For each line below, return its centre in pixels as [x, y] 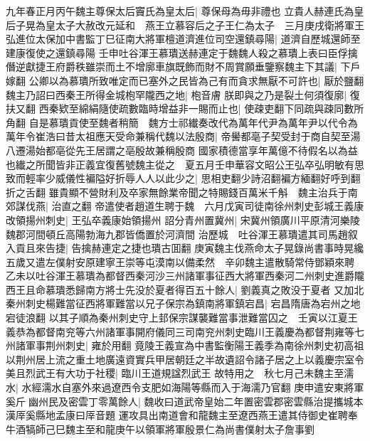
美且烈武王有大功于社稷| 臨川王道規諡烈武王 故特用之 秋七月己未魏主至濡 [180, 373]
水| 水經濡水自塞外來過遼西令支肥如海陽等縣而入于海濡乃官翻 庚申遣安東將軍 [185, 387]
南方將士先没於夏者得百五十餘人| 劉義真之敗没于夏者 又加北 [224, 289]
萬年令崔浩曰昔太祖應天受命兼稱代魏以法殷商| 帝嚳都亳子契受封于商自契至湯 [183, 136]
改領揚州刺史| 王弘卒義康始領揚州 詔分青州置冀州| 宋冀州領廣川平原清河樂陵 [183, 219]
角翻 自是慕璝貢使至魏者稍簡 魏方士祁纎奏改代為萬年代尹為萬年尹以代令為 [182, 122]
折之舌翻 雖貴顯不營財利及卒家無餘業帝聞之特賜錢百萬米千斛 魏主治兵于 [177, 192]
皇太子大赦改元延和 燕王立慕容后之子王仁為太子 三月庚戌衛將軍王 [205, 25]
